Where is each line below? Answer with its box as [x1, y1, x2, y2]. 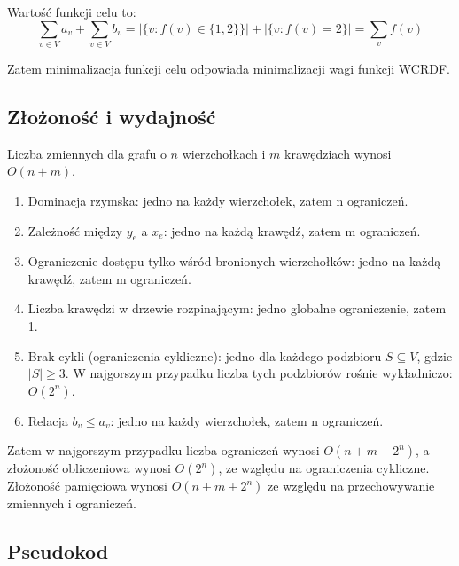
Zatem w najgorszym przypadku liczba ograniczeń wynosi [7, 441, 320, 460]
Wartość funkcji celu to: [7, 3, 136, 20]
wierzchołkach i [182, 144, 266, 162]
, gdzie [416, 346, 453, 365]
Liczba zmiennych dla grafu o [7, 144, 167, 162]
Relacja [27, 411, 68, 429]
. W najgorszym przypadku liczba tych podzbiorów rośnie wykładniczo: [65, 364, 453, 382]
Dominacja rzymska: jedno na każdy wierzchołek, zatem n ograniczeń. [27, 191, 408, 209]
